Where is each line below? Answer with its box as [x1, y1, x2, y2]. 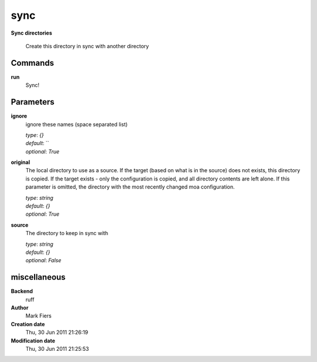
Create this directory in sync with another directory [25, 42, 149, 49]
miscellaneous [11, 272, 66, 282]
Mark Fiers [25, 312, 52, 320]
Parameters [11, 97, 55, 107]
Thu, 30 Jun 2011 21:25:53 [25, 346, 89, 353]
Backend [11, 288, 33, 295]
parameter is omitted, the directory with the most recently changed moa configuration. [25, 183, 235, 190]
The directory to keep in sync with [25, 230, 109, 237]
